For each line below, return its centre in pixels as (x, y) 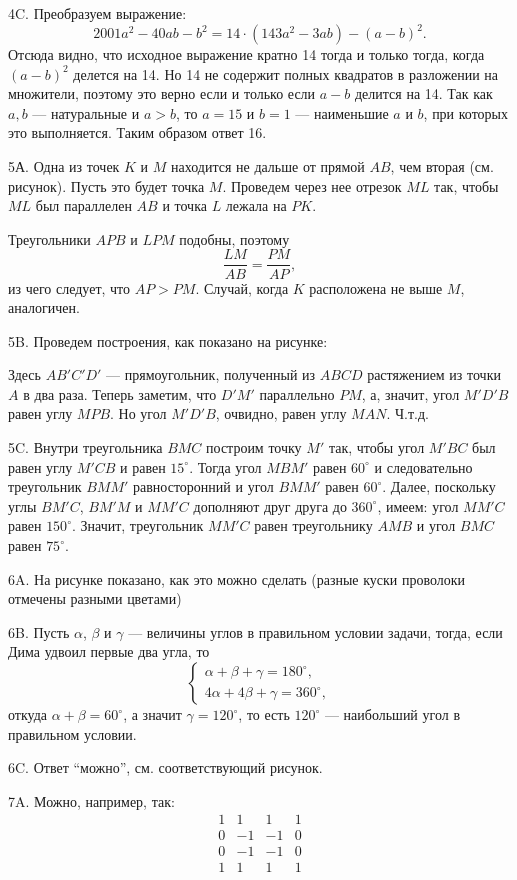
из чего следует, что (69, 287)
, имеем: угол (418, 505)
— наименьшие (342, 112)
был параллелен (83, 205)
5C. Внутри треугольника (85, 447)
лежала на (256, 205)
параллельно (297, 393)
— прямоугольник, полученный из (211, 374)
